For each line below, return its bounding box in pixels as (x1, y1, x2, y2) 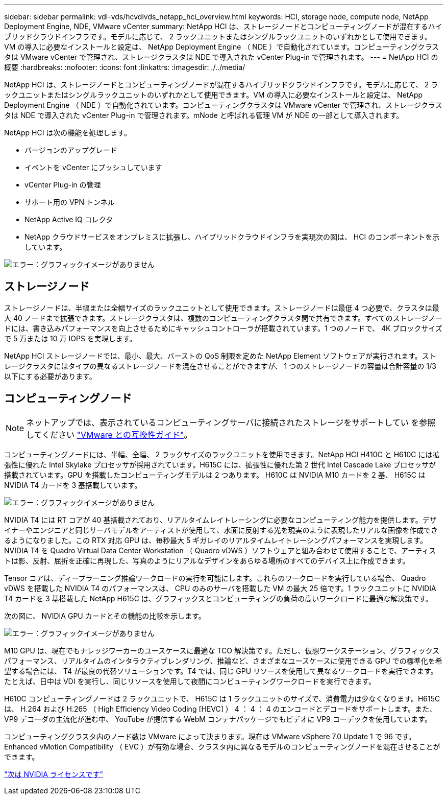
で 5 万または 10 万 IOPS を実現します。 (4, 334, 137, 343)
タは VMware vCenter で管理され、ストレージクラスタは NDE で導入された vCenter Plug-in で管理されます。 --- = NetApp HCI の (4, 53, 438, 61)
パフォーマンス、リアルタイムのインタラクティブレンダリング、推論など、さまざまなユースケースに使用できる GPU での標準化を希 (4, 656, 442, 665)
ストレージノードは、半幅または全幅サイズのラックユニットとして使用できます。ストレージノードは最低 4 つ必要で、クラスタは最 (4, 303, 439, 312)
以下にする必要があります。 (4, 371, 96, 381)
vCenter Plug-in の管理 (24, 180, 101, 189)
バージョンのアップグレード (24, 146, 117, 154)
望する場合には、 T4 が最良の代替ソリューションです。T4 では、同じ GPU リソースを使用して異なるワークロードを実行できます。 (4, 666, 438, 675)
